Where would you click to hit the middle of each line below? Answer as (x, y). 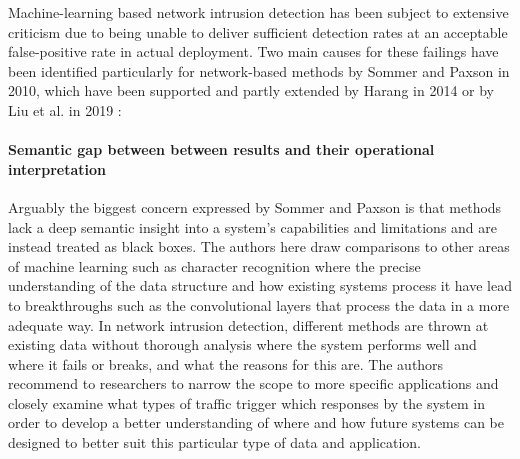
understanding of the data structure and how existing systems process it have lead (260, 285)
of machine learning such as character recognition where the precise (214, 265)
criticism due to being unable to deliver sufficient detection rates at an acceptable (258, 31)
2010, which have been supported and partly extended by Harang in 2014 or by (251, 90)
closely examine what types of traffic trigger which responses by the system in (247, 402)
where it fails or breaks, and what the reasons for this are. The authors (226, 363)
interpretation (57, 168)
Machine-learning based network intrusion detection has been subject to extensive (258, 12)
